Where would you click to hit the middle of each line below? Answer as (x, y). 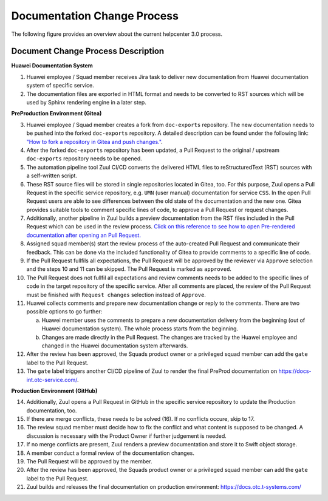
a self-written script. (52, 176)
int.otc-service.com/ (52, 380)
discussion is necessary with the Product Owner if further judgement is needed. (127, 436)
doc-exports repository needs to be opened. (84, 158)
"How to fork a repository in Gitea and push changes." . (95, 141)
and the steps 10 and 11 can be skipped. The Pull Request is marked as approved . (129, 269)
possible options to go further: (64, 312)
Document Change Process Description (88, 51)
